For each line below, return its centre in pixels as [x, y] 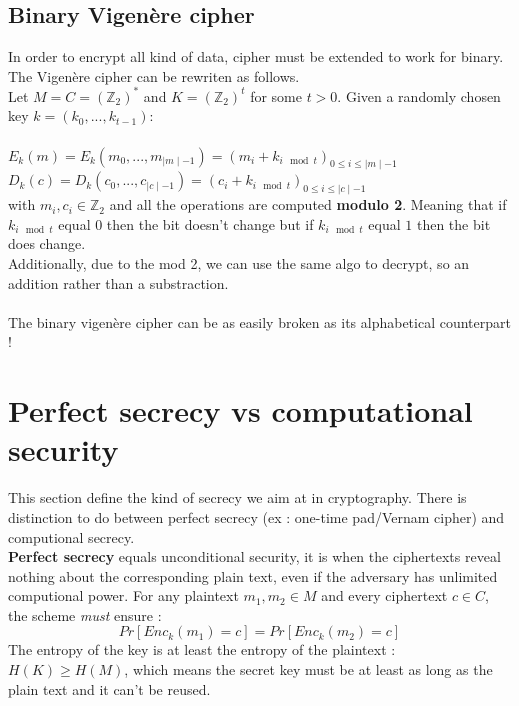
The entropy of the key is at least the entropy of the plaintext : [202, 649]
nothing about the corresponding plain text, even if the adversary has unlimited [253, 575]
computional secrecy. [71, 536]
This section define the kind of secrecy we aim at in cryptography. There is [237, 497]
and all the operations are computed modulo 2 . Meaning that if [308, 204]
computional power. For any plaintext [123, 595]
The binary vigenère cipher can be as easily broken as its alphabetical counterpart [259, 321]
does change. [47, 243]
